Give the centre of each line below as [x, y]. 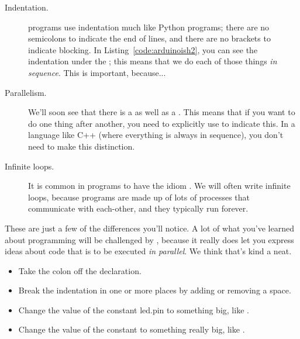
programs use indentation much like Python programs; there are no [149, 27]
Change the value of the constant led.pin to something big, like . [134, 309]
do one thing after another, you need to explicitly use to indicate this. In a [162, 123]
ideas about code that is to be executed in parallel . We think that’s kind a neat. [148, 251]
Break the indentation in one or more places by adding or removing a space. [155, 290]
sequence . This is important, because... [97, 72]
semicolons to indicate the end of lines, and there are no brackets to [149, 38]
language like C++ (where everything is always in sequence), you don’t [156, 135]
